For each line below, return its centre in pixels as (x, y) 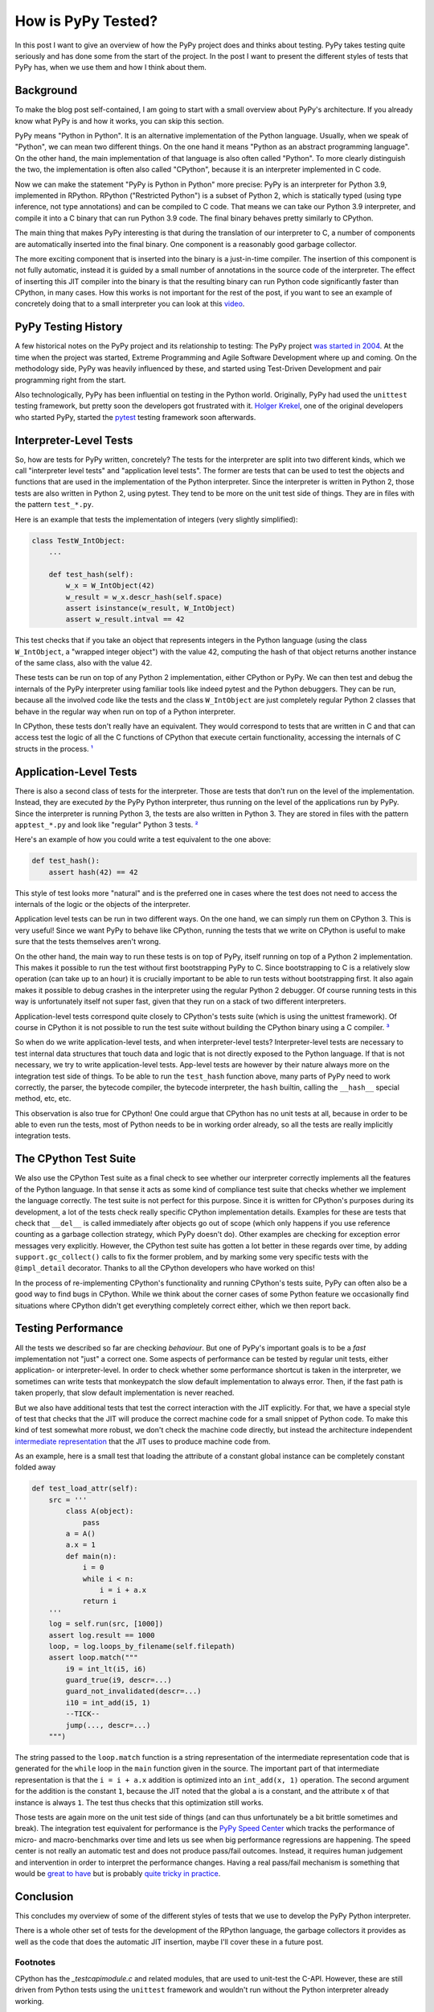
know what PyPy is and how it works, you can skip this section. (119, 121)
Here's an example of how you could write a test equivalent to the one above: (143, 839)
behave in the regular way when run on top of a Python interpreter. (125, 711)
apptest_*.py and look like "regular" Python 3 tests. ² (106, 824)
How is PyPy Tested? (86, 21)
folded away (35, 1467)
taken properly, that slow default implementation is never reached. (125, 1393)
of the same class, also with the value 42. (84, 663)
